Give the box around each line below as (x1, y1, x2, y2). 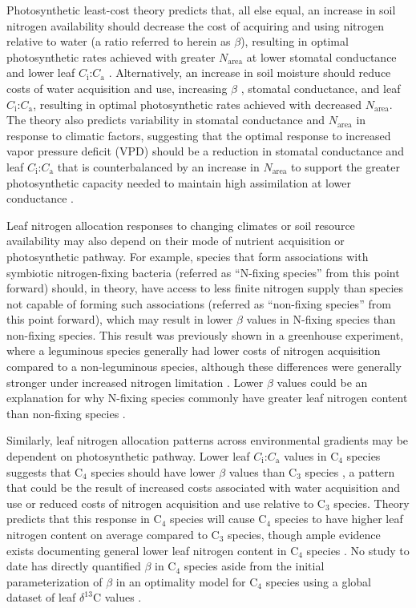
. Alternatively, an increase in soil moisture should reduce (108, 64, 391, 81)
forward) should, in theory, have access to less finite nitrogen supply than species (6, 280, 404, 296)
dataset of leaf (6, 589, 76, 606)
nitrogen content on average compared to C (6, 526, 220, 542)
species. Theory (333, 494, 410, 511)
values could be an (277, 373, 368, 390)
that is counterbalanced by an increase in (57, 158, 260, 175)
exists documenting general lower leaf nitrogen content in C (6, 542, 299, 558)
